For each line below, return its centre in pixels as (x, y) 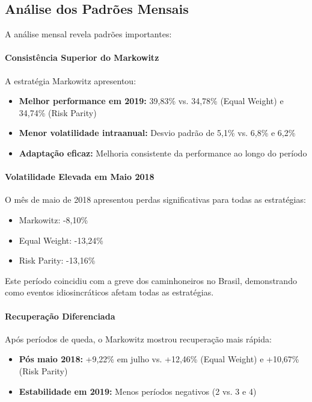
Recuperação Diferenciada (60, 316)
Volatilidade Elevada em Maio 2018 (80, 177)
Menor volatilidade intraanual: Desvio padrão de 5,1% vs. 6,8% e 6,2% (157, 133)
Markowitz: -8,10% (54, 219)
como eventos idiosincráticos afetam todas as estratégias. (109, 292)
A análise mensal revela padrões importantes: (88, 34)
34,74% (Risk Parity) (58, 112)
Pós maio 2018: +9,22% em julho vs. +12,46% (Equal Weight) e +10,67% (159, 359)
